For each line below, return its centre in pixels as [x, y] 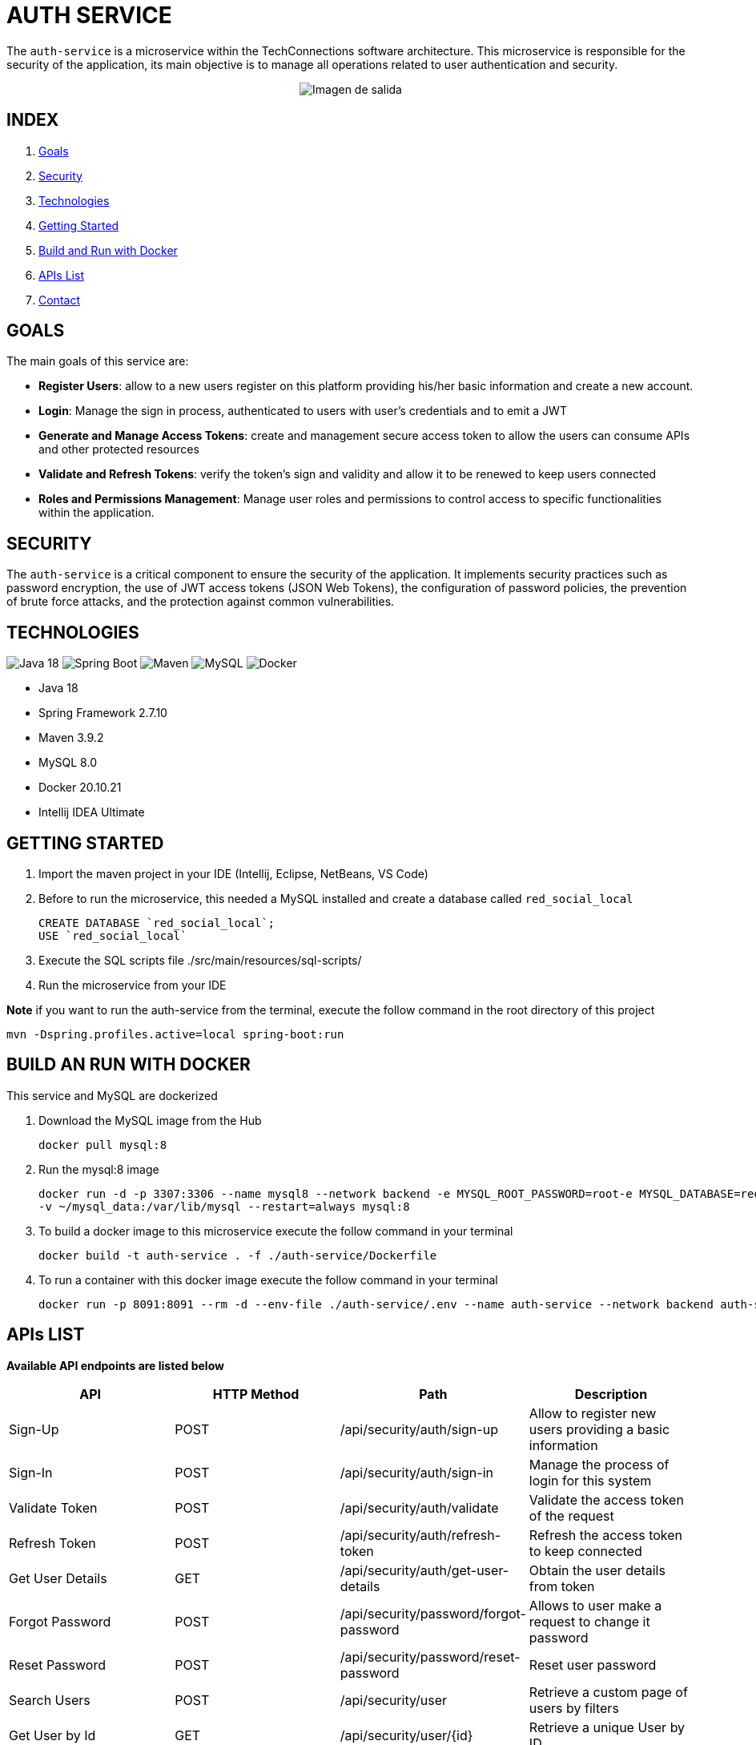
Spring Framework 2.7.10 [103, 713]
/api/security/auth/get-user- [424, 1570]
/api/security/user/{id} [406, 1735]
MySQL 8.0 [68, 763]
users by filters [574, 1708]
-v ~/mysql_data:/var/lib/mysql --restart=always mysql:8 [224, 1206]
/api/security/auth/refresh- [420, 1535]
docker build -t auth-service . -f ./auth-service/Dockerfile [238, 1255]
